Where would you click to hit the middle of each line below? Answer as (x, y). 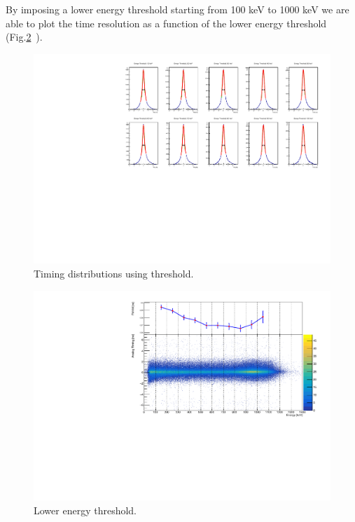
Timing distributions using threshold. (114, 274)
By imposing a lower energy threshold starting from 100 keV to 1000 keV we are (177, 9)
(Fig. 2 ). (24, 37)
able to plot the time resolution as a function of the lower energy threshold (166, 23)
